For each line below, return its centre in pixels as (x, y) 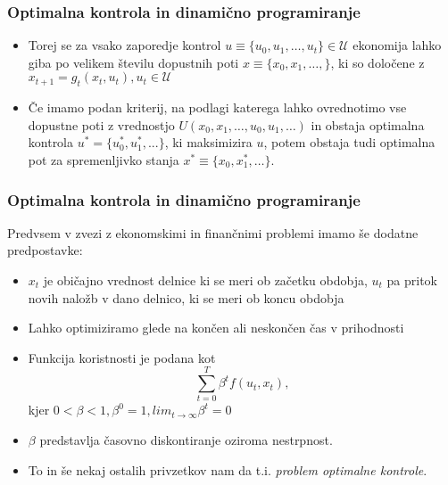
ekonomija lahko (397, 45)
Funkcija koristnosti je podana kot (122, 357)
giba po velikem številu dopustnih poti (133, 62)
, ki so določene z (377, 62)
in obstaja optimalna (368, 124)
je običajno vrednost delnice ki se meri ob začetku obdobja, (205, 279)
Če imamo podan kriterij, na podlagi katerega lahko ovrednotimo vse (217, 107)
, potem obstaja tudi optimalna (349, 142)
